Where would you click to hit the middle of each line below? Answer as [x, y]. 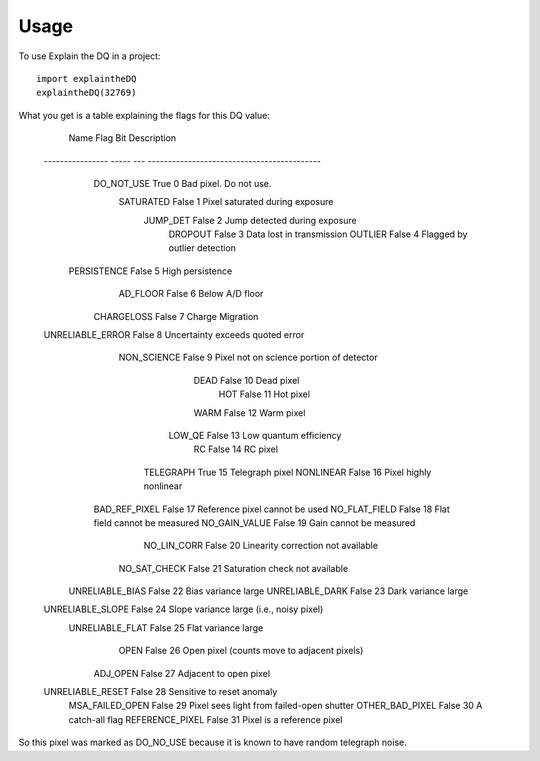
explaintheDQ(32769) [86, 93]
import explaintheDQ [86, 78]
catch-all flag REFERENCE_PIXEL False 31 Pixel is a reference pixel [205, 719]
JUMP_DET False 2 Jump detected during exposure [250, 220]
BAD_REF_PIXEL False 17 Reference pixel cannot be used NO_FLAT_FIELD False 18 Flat [271, 509]
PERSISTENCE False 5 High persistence [150, 271]
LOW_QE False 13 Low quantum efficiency [255, 435]
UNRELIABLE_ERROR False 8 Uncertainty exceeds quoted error [174, 335]
